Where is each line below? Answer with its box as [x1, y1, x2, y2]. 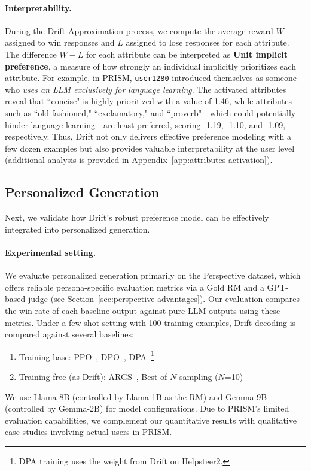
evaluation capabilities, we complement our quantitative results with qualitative [5, 413, 297, 426]
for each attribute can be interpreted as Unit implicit [86, 47, 288, 60]
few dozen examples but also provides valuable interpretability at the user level [5, 141, 295, 154]
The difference [5, 47, 57, 60]
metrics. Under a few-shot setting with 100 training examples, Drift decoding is [5, 316, 296, 328]
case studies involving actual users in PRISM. [5, 425, 172, 438]
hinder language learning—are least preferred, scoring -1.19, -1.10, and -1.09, [5, 118, 286, 131]
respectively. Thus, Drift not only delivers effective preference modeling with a [5, 130, 291, 143]
